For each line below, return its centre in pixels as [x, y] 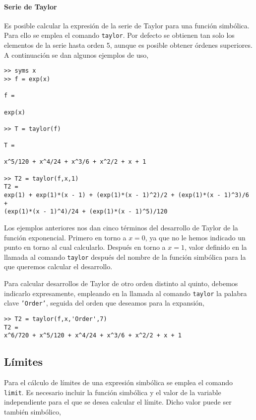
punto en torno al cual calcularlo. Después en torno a [85, 247]
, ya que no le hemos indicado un [195, 237]
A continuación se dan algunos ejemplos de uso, [76, 54]
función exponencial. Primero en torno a [65, 237]
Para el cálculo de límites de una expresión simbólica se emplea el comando [118, 382]
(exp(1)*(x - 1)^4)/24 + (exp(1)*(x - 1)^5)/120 [86, 212]
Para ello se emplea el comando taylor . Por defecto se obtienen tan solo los [119, 35]
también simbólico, [32, 412]
